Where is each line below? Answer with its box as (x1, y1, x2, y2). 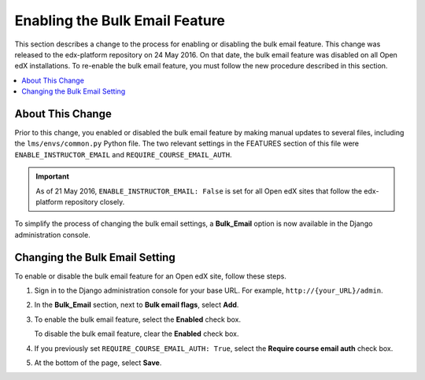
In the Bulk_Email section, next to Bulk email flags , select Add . (34, 300, 239, 310)
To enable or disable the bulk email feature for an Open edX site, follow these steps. (14, 271, 286, 281)
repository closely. (64, 197, 125, 206)
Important (35, 172, 70, 181)
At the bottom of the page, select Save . (34, 358, 162, 367)
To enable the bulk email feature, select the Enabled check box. (34, 315, 242, 324)
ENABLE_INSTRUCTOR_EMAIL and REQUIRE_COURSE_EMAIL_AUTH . (14, 149, 232, 159)
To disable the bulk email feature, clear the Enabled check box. (34, 329, 239, 338)
